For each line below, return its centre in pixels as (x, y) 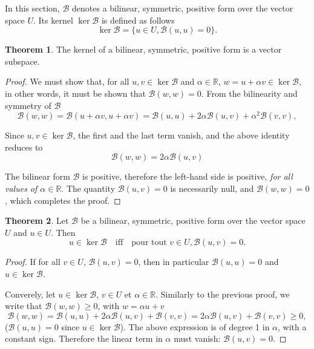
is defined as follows (138, 20)
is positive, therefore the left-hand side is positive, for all (188, 176)
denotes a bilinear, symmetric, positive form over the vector (183, 8)
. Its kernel (53, 20)
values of (21, 188)
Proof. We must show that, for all (67, 81)
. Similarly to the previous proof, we (223, 294)
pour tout (149, 243)
